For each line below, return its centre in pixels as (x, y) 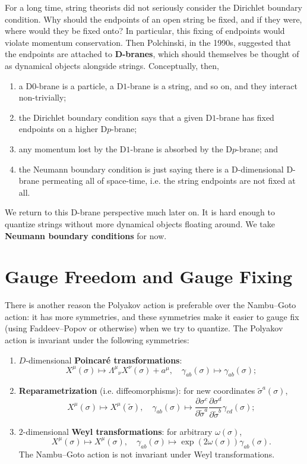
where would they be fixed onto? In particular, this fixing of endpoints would (145, 31)
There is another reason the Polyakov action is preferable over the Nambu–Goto (151, 305)
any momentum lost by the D (72, 148)
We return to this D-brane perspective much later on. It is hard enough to (140, 212)
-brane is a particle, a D (80, 85)
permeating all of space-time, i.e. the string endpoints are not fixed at (169, 181)
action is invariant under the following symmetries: (97, 340)
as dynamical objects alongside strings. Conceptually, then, (112, 65)
